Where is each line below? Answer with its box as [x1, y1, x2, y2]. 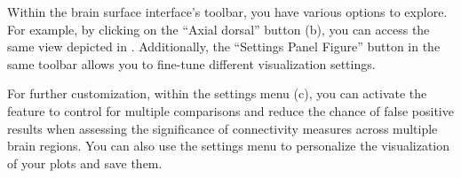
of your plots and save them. [7, 153, 163, 172]
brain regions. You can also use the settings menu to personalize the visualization [7, 136, 450, 155]
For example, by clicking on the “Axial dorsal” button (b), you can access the [7, 19, 430, 38]
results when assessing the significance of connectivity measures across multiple [7, 119, 438, 137]
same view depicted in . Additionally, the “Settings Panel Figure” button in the [7, 37, 441, 56]
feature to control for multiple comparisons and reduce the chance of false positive [7, 101, 454, 120]
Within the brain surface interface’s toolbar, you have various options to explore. [7, 3, 448, 20]
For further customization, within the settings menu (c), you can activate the [7, 84, 427, 103]
